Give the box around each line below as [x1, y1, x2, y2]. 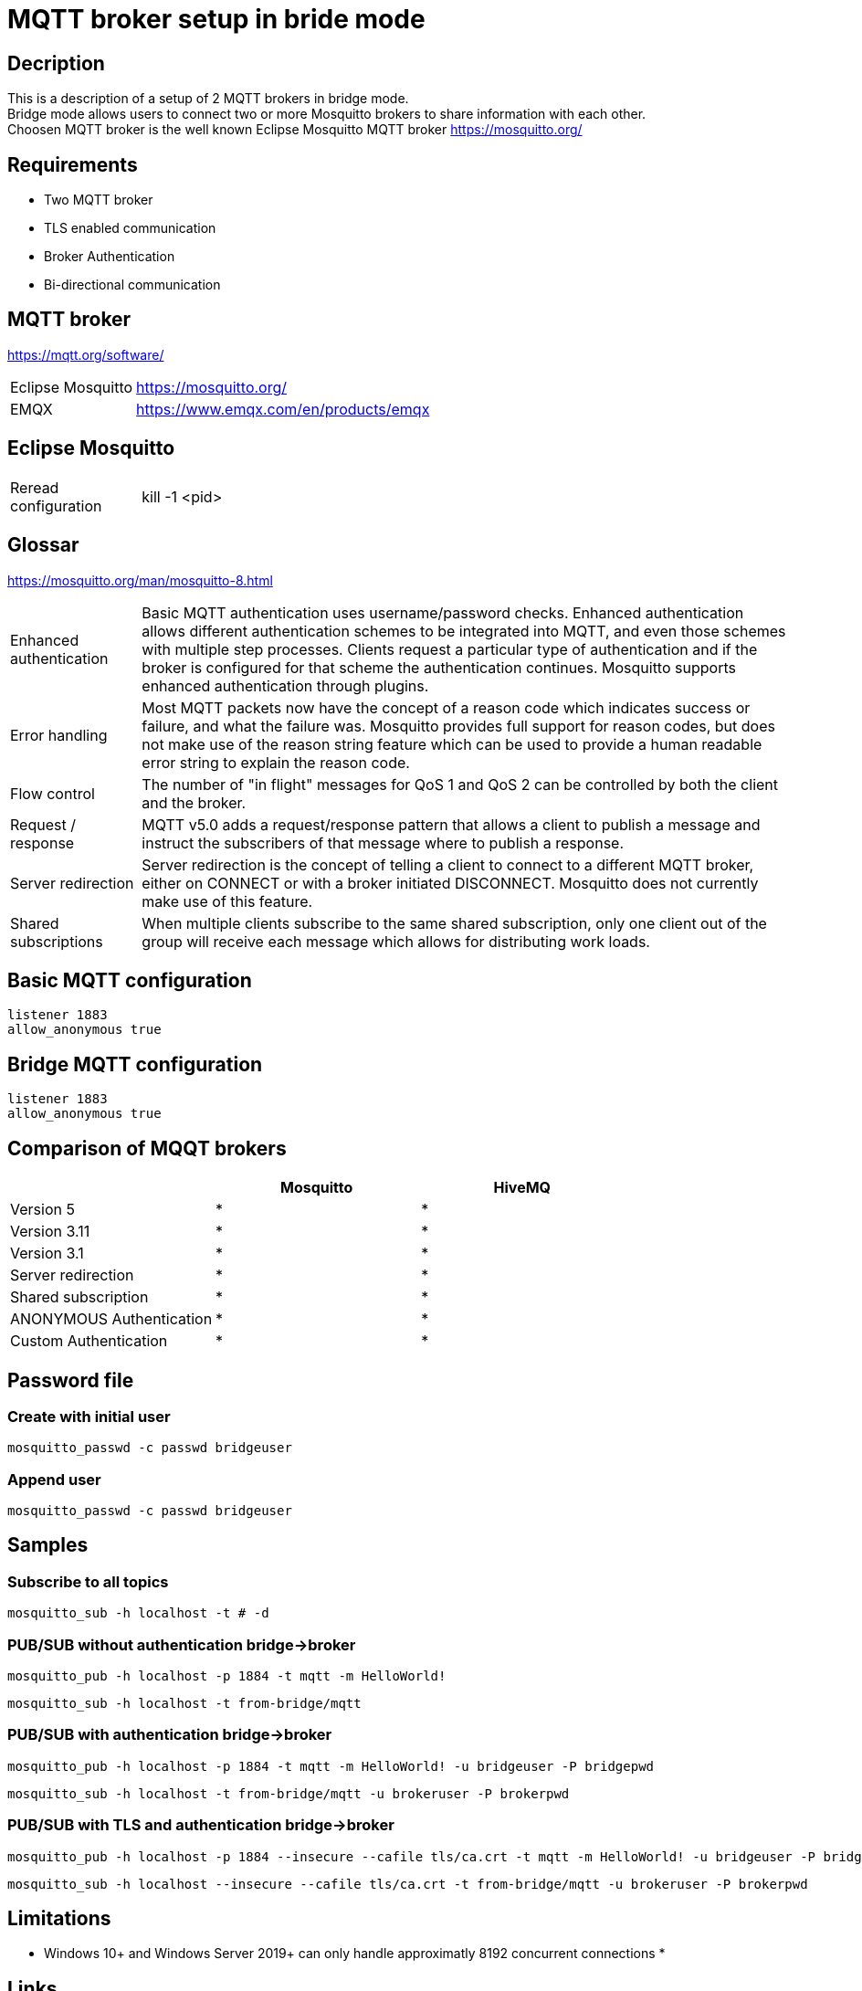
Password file [7, 1368, 134, 1392]
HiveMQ [493, 1178, 552, 1197]
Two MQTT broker [44, 192, 153, 208]
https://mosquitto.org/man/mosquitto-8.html [7, 572, 273, 588]
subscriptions [10, 932, 103, 951]
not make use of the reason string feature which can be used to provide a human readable [142, 734, 762, 753]
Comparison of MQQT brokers [7, 1136, 287, 1160]
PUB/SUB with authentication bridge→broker [7, 1725, 332, 1744]
